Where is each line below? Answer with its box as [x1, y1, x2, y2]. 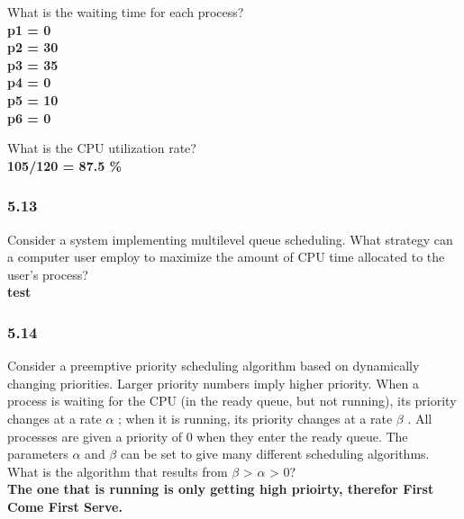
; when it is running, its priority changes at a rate [118, 408, 393, 427]
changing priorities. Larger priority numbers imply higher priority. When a [7, 373, 419, 392]
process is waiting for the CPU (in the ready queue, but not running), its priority [7, 391, 457, 410]
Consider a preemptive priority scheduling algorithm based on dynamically [7, 356, 420, 375]
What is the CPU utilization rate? [7, 139, 196, 157]
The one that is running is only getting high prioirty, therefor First [7, 479, 434, 498]
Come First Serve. [7, 497, 123, 515]
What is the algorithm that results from [7, 461, 228, 480]
